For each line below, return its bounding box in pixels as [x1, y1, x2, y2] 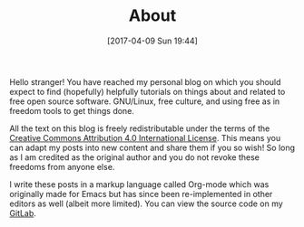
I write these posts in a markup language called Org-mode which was [9, 178, 270, 190]
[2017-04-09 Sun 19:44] [107, 35, 198, 46]
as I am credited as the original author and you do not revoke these [9, 151, 260, 163]
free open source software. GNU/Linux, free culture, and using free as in [9, 96, 280, 107]
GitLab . [9, 207, 36, 218]
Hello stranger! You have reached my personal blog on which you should [9, 76, 281, 87]
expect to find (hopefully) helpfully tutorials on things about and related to [9, 86, 286, 97]
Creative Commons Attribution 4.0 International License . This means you [9, 132, 281, 143]
